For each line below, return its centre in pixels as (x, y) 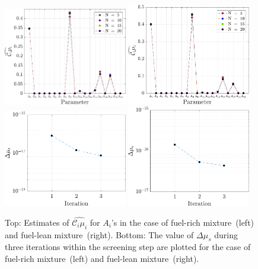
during (226, 234)
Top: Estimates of (37, 222)
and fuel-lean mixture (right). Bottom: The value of (99, 234)
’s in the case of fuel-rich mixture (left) (183, 222)
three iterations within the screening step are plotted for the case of (128, 247)
